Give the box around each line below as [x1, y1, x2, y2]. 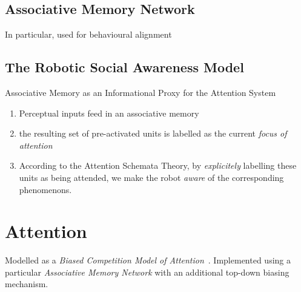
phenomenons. [19, 183, 72, 195]
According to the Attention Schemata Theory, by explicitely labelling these [19, 159, 297, 172]
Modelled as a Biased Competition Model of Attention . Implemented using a [5, 254, 291, 267]
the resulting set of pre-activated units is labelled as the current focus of [19, 127, 287, 140]
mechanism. [5, 277, 48, 290]
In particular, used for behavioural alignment [5, 28, 172, 41]
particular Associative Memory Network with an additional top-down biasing [5, 265, 289, 278]
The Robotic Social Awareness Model [5, 58, 244, 76]
